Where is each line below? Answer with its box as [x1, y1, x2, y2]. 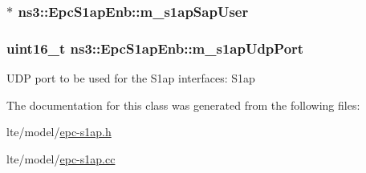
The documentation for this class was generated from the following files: [6, 96, 360, 113]
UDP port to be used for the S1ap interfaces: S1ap [6, 70, 255, 86]
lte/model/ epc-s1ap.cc [6, 150, 116, 167]
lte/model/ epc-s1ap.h [6, 123, 112, 140]
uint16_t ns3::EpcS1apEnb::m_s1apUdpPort [6, 38, 304, 58]
